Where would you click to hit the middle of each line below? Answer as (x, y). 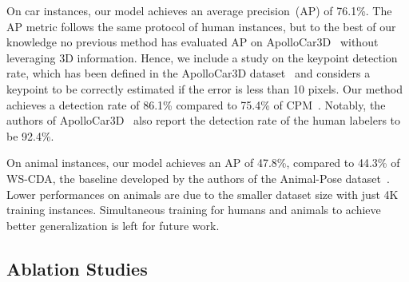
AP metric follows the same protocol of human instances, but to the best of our (201, 26)
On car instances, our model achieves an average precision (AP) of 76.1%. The (199, 10)
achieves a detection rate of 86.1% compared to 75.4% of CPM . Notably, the (196, 104)
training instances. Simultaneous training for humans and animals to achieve (194, 210)
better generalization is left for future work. (113, 225)
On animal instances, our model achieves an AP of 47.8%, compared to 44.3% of (203, 163)
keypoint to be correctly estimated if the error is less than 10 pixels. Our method (205, 88)
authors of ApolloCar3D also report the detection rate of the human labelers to (204, 120)
